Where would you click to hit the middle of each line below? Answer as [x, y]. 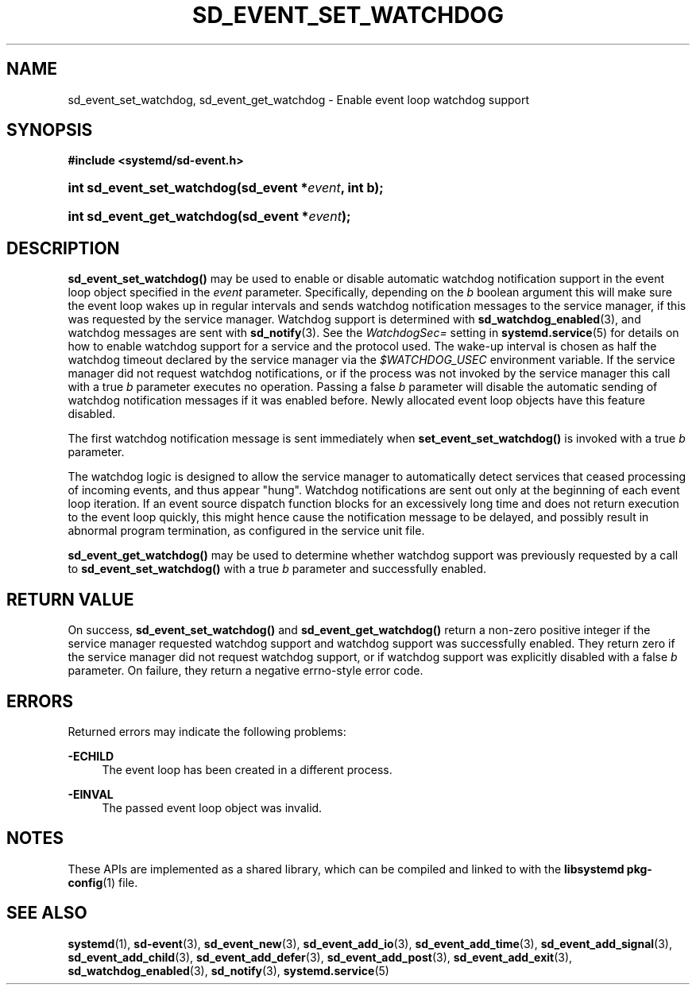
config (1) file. [103, 882]
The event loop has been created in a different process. [247, 769]
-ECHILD [91, 756]
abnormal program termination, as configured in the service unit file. [246, 531]
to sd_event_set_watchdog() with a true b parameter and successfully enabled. [277, 569]
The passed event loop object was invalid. [212, 807]
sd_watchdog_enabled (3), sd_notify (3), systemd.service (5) [228, 970]
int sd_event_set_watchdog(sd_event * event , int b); [226, 188]
